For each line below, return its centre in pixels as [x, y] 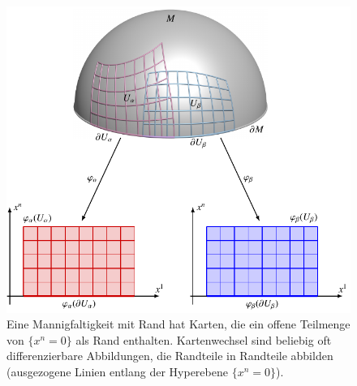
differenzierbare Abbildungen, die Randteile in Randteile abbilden [170, 356]
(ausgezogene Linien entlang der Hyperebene [117, 372]
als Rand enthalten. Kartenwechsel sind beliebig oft [204, 339]
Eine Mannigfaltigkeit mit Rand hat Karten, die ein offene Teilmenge [178, 324]
